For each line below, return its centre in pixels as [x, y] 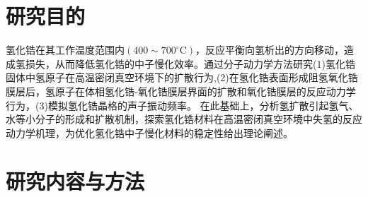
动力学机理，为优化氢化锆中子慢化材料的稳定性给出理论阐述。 [149, 132]
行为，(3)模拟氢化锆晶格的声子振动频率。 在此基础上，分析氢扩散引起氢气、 [182, 105]
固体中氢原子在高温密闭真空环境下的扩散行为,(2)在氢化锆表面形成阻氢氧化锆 [182, 77]
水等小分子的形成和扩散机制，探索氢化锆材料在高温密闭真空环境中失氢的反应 [184, 119]
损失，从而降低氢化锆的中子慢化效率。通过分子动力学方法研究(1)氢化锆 [190, 63]
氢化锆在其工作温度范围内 [65, 50]
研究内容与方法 [75, 181]
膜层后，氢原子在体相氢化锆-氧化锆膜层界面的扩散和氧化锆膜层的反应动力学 [181, 91]
